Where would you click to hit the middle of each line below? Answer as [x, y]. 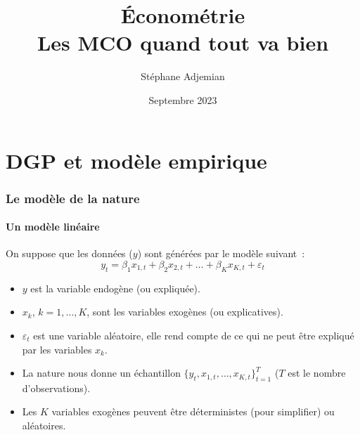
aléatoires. [44, 426]
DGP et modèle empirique [136, 160]
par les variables [57, 349]
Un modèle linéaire [53, 227]
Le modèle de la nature [73, 198]
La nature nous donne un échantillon [101, 373]
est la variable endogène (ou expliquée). [115, 288]
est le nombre [317, 373]
